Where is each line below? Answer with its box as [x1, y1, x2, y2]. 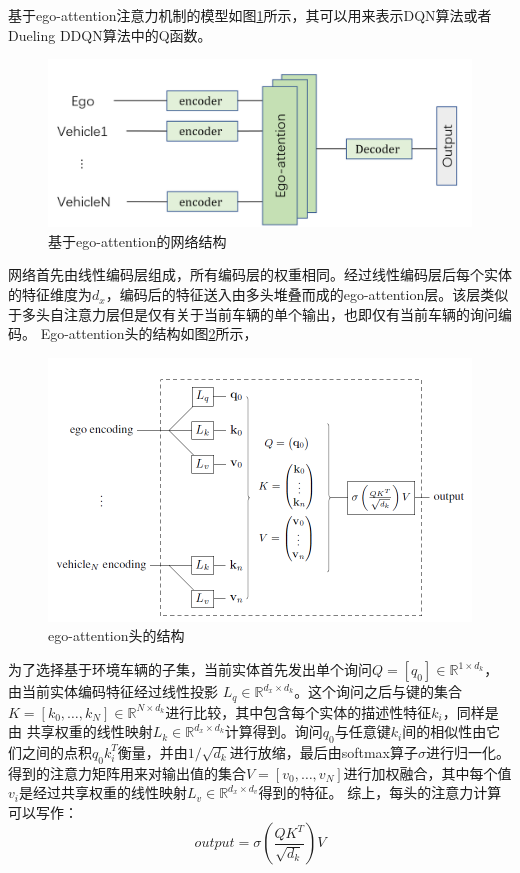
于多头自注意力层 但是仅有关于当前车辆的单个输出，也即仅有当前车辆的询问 [8, 303, 498, 324]
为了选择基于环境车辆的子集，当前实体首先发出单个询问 [8, 659, 372, 680]
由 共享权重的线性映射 [8, 721, 153, 742]
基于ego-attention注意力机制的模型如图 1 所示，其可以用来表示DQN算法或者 [8, 5, 492, 25]
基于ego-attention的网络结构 [48, 230, 227, 251]
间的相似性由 [402, 721, 487, 742]
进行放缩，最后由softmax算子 [229, 741, 419, 762]
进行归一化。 [426, 741, 511, 762]
